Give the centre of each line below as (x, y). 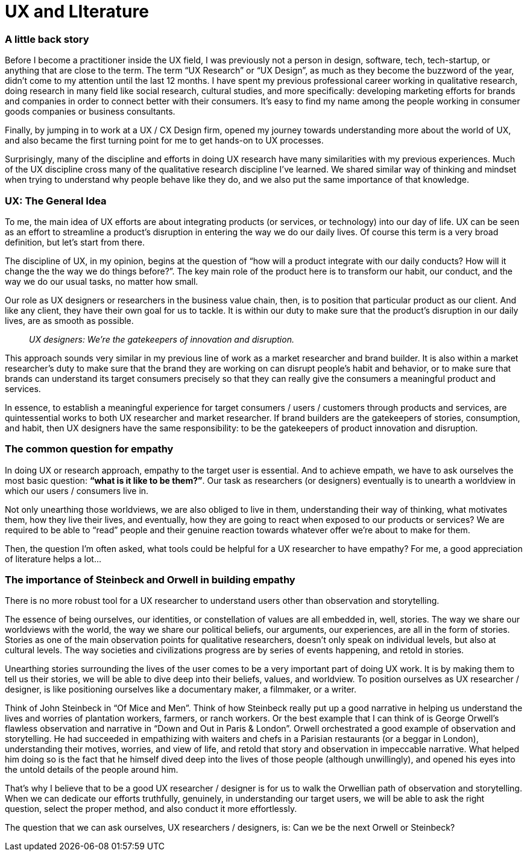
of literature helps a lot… (53, 559)
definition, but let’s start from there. (75, 242)
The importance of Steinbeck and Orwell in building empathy (150, 580)
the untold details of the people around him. (92, 770)
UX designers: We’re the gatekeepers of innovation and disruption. (162, 339)
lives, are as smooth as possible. (69, 320)
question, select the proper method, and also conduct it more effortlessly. (151, 809)
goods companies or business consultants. (90, 112)
